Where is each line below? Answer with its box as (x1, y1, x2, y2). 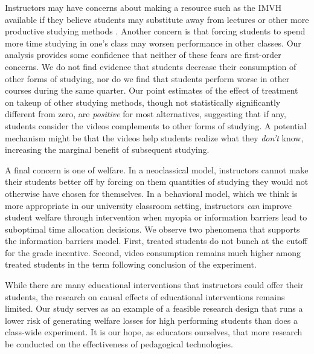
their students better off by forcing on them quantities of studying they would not (5, 175, 309, 188)
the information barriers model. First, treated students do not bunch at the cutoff (5, 234, 307, 247)
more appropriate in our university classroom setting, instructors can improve (5, 199, 292, 211)
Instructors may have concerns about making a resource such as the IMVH (5, 1, 282, 13)
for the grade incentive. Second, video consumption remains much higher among (5, 246, 301, 259)
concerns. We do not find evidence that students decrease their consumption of (5, 60, 296, 72)
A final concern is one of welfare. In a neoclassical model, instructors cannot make (5, 163, 309, 176)
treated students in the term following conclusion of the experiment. (5, 258, 257, 271)
